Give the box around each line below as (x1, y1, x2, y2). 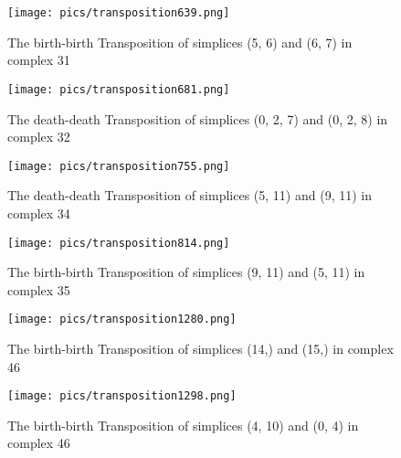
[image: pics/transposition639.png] (7, 6, 230, 19)
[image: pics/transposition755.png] (7, 159, 230, 173)
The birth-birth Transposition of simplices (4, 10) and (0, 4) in (7, 415, 359, 434)
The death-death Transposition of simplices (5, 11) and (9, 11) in (7, 186, 372, 205)
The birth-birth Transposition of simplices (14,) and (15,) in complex (7, 339, 394, 358)
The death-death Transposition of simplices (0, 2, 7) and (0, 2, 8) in (7, 109, 388, 128)
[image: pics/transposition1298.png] (7, 389, 237, 403)
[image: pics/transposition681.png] (7, 82, 230, 96)
